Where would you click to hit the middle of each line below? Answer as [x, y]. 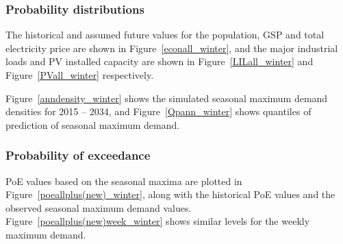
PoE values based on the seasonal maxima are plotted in [124, 181]
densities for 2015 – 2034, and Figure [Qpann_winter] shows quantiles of [158, 111]
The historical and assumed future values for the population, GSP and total [165, 35]
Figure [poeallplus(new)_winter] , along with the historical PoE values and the [170, 194]
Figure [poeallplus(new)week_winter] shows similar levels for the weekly [158, 221]
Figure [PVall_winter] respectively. [80, 75]
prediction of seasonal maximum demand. [93, 124]
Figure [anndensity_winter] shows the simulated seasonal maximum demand [167, 98]
